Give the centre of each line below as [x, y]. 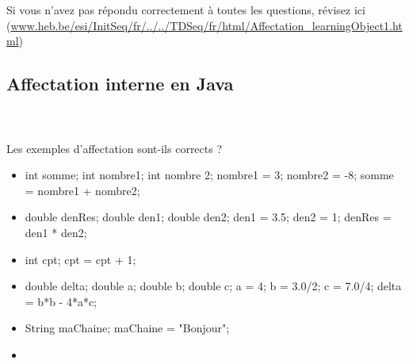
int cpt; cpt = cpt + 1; [80, 259]
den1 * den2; [56, 232]
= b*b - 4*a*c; [61, 301]
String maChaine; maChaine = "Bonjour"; [127, 328]
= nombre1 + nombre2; [82, 190]
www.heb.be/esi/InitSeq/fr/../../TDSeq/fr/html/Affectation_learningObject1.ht [206, 25]
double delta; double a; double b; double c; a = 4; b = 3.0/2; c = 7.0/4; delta [213, 286]
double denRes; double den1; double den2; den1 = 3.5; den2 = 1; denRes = [208, 217]
